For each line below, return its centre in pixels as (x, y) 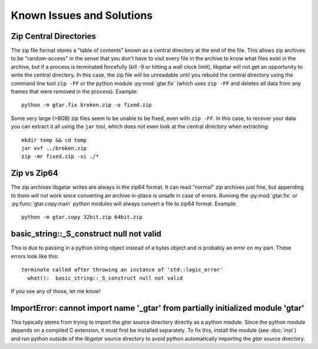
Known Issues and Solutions (82, 15)
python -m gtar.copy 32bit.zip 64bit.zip (82, 217)
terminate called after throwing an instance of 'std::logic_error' (122, 270)
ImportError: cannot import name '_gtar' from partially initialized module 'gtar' (158, 308)
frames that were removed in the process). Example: (74, 92)
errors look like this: (35, 256)
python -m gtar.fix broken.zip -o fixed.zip (87, 105)
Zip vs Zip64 (34, 173)
